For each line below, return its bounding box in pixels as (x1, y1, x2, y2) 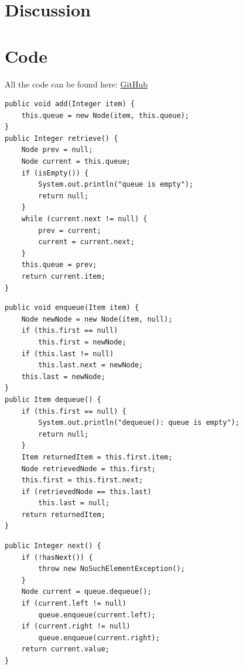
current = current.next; (38, 238, 135, 246)
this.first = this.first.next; (21, 476, 143, 485)
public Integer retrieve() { (5, 134, 118, 143)
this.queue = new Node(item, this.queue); (21, 111, 189, 120)
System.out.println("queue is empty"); (38, 180, 194, 189)
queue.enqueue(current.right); (38, 633, 160, 642)
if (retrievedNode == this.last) (21, 487, 152, 496)
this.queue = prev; (21, 261, 97, 269)
